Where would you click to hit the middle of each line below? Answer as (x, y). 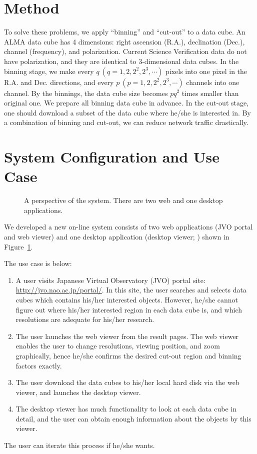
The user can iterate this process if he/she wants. (79, 445)
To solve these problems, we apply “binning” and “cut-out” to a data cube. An (125, 32)
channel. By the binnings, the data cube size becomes (86, 93)
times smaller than (210, 93)
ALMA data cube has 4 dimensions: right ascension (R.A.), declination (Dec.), (124, 41)
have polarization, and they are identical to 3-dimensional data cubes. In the (121, 61)
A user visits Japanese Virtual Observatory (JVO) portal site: (110, 280)
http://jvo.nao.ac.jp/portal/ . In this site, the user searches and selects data (131, 290)
